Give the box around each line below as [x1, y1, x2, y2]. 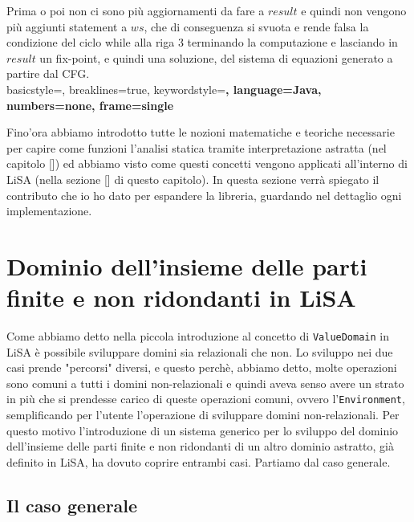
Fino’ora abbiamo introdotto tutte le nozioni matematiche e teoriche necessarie [6, 124, 395, 141]
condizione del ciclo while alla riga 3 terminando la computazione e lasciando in [6, 34, 398, 51]
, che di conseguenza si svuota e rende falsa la [144, 18, 369, 35]
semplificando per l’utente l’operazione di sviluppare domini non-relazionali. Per [6, 406, 400, 423]
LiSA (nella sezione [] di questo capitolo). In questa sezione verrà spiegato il [6, 170, 379, 187]
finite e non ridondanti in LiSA [6, 281, 356, 314]
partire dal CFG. [6, 65, 90, 82]
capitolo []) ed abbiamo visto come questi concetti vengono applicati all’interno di [6, 155, 408, 172]
